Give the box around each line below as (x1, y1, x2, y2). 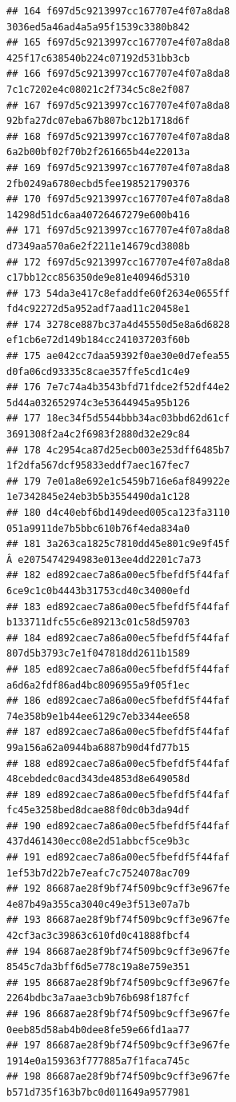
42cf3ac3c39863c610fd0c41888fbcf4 (6, 930, 190, 942)
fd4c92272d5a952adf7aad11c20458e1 (6, 303, 190, 315)
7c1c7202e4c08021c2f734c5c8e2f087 (6, 83, 190, 95)
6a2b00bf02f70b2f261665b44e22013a (6, 146, 190, 158)
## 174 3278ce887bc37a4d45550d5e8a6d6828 (6, 318, 230, 330)
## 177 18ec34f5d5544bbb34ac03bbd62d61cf (6, 413, 230, 425)
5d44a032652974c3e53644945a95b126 (6, 397, 190, 409)
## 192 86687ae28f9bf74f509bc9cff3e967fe (6, 883, 230, 895)
